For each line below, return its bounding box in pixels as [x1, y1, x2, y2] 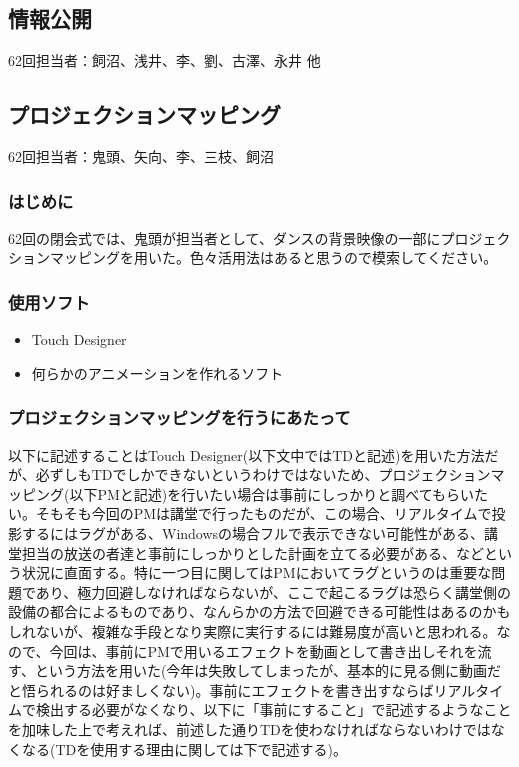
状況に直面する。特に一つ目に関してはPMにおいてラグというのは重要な [21, 562, 492, 583]
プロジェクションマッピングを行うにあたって [8, 405, 351, 430]
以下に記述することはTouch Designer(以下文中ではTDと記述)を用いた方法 [8, 444, 485, 465]
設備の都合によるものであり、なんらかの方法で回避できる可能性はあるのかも [8, 601, 511, 622]
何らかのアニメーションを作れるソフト [31, 362, 284, 383]
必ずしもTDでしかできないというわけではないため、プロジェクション [35, 464, 491, 485]
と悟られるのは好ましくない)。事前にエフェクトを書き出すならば [8, 679, 434, 700]
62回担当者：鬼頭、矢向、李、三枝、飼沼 [8, 146, 274, 166]
